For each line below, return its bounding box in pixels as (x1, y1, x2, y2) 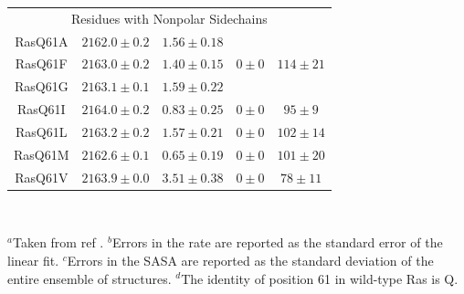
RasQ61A (15, 31, 69, 50)
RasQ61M (14, 144, 69, 163)
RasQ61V (15, 167, 69, 186)
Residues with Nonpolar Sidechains (70, 8, 268, 27)
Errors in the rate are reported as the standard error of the (111, 233, 443, 252)
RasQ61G (14, 77, 69, 96)
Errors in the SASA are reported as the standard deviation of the (67, 250, 434, 269)
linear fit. (7, 250, 59, 269)
